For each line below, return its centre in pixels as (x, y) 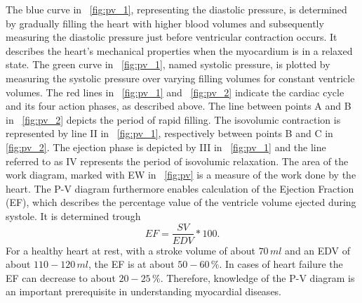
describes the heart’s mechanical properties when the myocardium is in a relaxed (179, 50)
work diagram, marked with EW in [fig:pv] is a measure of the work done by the (181, 175)
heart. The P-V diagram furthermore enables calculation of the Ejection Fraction (180, 188)
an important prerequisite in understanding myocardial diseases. (144, 291)
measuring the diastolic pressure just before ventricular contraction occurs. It (172, 37)
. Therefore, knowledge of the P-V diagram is (257, 277)
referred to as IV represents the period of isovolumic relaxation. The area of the (177, 161)
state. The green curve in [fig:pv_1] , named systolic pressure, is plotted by (168, 64)
